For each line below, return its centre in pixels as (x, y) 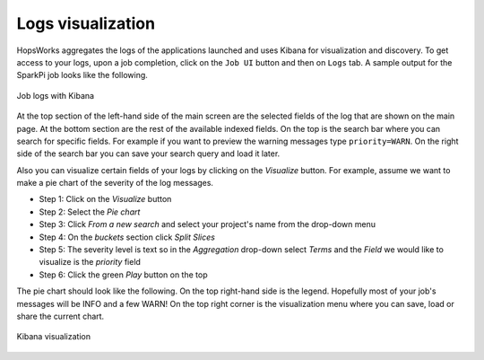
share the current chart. (60, 316)
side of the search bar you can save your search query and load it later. (148, 154)
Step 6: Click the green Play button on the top (123, 275)
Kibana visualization (54, 337)
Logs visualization (86, 23)
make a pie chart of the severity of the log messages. (115, 183)
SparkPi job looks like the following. (82, 75)
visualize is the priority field (90, 262)
